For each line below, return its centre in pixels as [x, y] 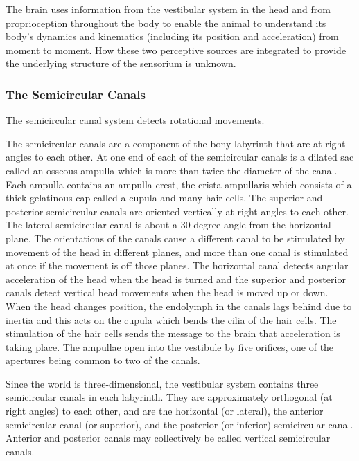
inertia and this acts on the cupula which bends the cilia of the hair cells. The [171, 319]
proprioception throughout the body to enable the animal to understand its [166, 22]
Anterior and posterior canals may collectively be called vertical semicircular [168, 438]
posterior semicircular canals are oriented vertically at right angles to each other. [177, 211]
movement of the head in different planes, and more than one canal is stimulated [177, 252]
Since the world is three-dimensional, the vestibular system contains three [162, 383]
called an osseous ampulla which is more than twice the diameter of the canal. [172, 170]
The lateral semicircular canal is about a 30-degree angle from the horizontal [168, 225]
